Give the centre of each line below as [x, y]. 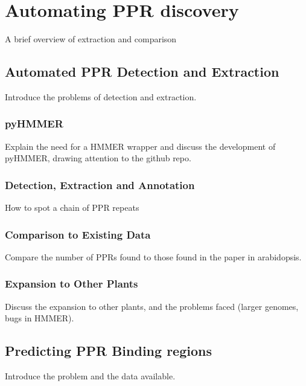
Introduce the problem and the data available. [90, 376]
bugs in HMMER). [40, 318]
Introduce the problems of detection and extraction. [101, 96]
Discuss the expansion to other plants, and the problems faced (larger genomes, [152, 306]
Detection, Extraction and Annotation [100, 185]
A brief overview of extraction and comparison [91, 39]
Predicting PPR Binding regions [108, 351]
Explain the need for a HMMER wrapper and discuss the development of [140, 146]
